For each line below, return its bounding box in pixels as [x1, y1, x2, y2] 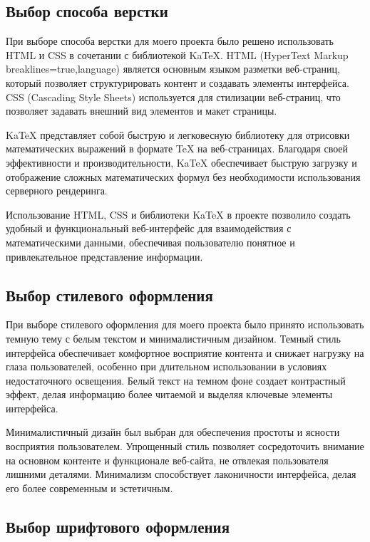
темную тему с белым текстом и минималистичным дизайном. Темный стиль [6, 330, 341, 345]
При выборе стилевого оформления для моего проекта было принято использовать [6, 317, 364, 332]
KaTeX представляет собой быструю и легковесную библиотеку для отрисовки [6, 127, 350, 142]
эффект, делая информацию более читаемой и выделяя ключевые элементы [6, 387, 333, 402]
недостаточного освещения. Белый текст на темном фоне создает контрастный [6, 372, 346, 387]
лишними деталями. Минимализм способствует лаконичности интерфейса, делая [6, 467, 356, 481]
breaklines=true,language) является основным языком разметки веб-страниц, [6, 61, 340, 76]
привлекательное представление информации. [6, 249, 203, 264]
